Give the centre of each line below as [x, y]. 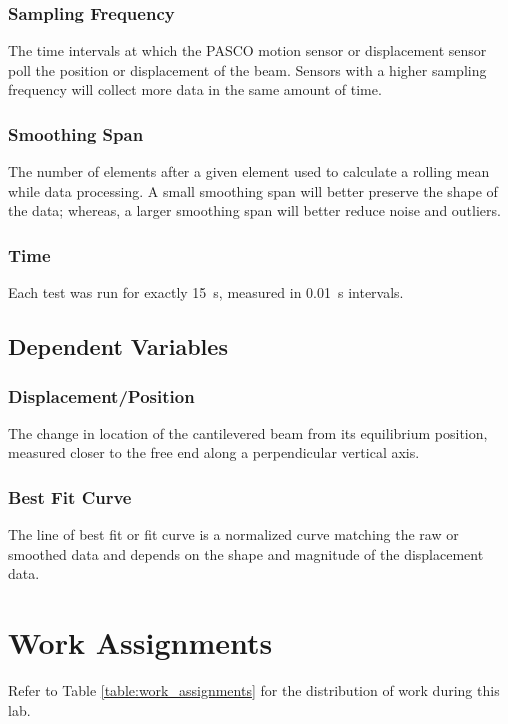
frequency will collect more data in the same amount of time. [195, 89]
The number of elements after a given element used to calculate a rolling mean [249, 171]
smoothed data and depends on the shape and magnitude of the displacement [246, 553]
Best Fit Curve [70, 496]
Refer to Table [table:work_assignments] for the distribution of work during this [254, 690]
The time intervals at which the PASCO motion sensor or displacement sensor [247, 50]
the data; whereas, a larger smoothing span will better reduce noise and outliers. [254, 210]
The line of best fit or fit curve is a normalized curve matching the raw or [233, 534]
